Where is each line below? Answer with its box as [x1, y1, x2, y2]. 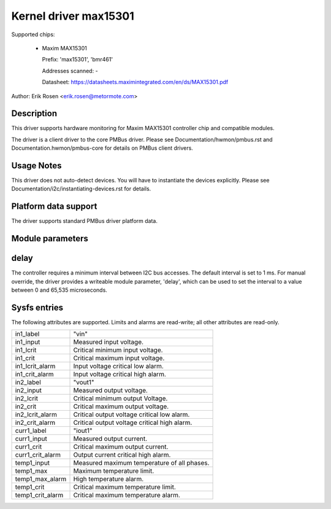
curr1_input [15, 435, 47, 443]
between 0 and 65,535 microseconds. [11, 286, 107, 294]
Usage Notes [11, 160, 62, 171]
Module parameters [11, 233, 89, 244]
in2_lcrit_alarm [15, 410, 58, 419]
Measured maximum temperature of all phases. [73, 459, 210, 467]
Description [11, 108, 58, 119]
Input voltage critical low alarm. [73, 362, 164, 371]
